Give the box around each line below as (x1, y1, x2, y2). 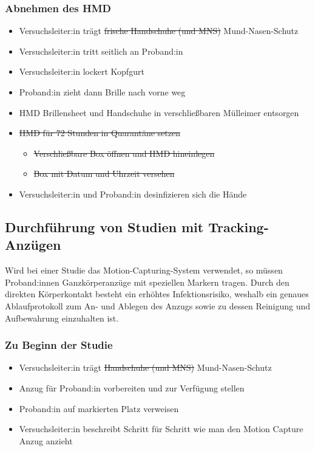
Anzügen (5, 235, 61, 254)
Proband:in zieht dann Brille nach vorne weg (19, 86, 186, 98)
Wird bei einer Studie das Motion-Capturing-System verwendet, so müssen (5, 264, 283, 277)
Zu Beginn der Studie (5, 337, 113, 353)
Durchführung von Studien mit (5, 217, 204, 236)
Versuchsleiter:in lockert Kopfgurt (19, 65, 144, 78)
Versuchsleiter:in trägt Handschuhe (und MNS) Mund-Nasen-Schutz (19, 361, 272, 374)
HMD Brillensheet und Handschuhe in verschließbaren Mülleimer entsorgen (19, 106, 299, 119)
